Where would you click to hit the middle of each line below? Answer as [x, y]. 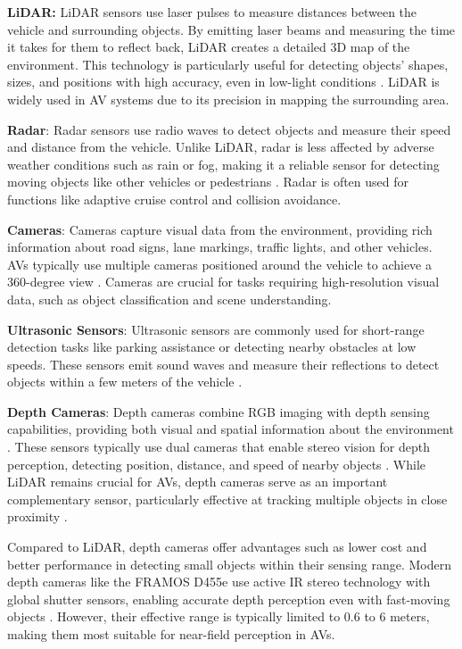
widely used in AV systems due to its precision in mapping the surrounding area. [228, 99]
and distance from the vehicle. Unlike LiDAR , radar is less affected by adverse [221, 147]
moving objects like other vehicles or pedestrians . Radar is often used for [208, 182]
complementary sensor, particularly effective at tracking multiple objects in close [227, 499]
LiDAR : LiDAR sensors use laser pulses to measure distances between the [212, 12]
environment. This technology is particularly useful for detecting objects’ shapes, [228, 64]
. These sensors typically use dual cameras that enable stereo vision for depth [219, 447]
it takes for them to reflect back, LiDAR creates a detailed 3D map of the [209, 47]
